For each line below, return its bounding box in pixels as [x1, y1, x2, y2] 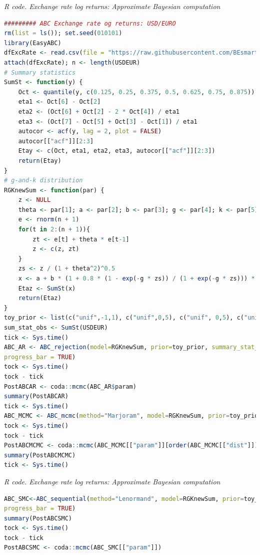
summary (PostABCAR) [4, 393, 68, 400]
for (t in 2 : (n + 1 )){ [18, 226, 90, 233]
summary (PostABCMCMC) [4, 451, 76, 459]
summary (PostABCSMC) [4, 514, 72, 522]
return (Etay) [18, 157, 61, 164]
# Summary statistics [4, 69, 76, 76]
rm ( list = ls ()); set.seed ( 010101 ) [4, 30, 122, 37]
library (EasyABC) [4, 39, 61, 47]
